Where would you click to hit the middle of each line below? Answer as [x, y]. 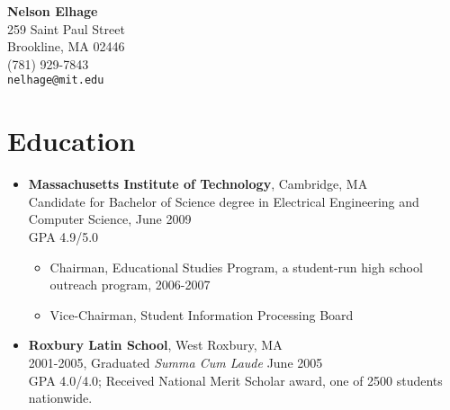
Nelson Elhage [53, 11]
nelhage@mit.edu [56, 80]
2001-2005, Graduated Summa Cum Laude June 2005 [175, 362]
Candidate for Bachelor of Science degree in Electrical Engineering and [224, 201]
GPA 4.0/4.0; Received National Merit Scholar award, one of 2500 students [235, 380]
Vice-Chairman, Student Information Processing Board [202, 314]
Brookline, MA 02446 [66, 46]
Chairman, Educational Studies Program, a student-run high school [236, 267]
